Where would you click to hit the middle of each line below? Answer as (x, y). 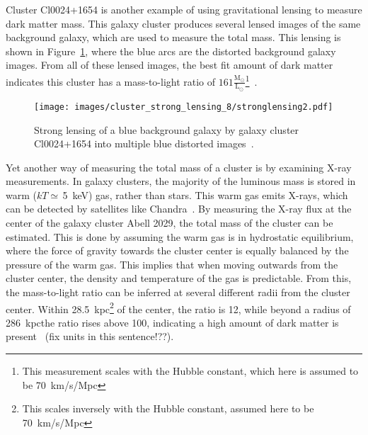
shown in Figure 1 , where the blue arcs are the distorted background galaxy (171, 51)
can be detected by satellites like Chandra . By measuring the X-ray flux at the (179, 209)
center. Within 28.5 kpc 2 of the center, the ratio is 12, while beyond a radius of (178, 307)
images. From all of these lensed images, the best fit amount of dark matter (169, 65)
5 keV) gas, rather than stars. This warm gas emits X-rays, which (205, 194)
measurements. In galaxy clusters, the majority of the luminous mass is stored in (181, 181)
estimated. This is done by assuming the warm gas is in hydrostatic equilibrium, (180, 236)
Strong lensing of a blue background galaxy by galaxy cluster (167, 129)
